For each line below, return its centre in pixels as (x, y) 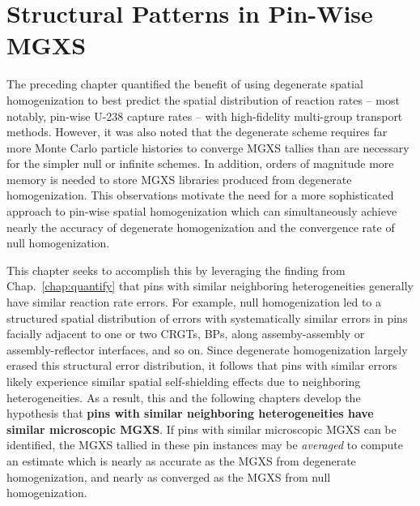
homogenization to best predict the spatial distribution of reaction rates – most (203, 99)
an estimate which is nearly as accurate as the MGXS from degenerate (181, 460)
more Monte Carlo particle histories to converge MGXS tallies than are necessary (208, 147)
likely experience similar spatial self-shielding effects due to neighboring (184, 381)
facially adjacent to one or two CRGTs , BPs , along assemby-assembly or (186, 334)
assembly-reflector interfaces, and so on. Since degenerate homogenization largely (207, 349)
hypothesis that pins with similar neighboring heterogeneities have (190, 413)
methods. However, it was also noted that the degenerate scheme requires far (197, 132)
